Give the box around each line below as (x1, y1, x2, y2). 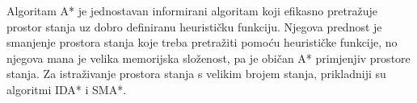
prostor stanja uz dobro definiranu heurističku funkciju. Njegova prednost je (6, 18, 382, 35)
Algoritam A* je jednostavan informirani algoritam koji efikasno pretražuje (6, 2, 377, 19)
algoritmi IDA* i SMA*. (6, 80, 127, 97)
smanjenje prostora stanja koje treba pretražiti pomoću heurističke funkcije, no (6, 34, 398, 51)
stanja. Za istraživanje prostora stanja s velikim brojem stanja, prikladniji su (6, 65, 386, 82)
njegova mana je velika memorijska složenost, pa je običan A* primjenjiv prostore (6, 49, 411, 66)
